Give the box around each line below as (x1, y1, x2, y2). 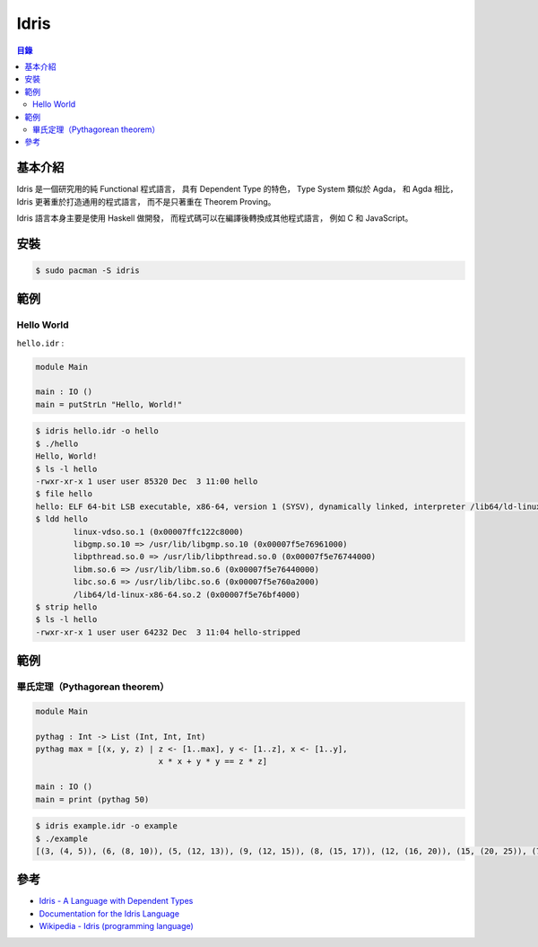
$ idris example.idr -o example (35, 821, 178, 831)
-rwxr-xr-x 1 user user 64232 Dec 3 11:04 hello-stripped (35, 627, 300, 637)
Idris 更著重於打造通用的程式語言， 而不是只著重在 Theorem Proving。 (16, 196, 276, 206)
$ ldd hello (35, 514, 89, 524)
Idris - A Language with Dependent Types (39, 896, 194, 907)
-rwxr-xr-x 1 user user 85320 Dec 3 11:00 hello (35, 477, 258, 487)
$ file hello (35, 489, 93, 499)
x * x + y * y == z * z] (158, 757, 268, 767)
